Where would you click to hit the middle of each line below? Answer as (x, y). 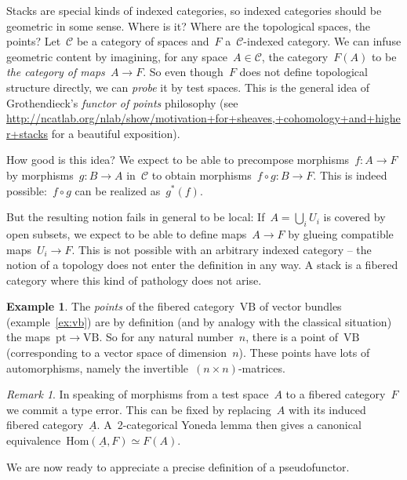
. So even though (183, 72)
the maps (29, 337)
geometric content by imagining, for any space (117, 56)
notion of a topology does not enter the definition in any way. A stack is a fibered (202, 265)
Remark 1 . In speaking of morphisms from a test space (138, 394)
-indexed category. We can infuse (322, 41)
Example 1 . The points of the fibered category (120, 306)
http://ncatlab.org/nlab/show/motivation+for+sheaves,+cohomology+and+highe (203, 118)
